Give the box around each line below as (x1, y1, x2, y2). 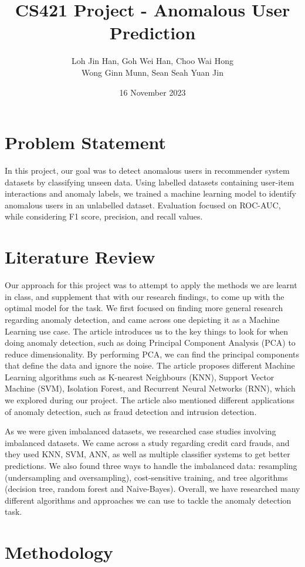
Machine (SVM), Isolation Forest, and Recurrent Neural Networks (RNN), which (5, 382, 296, 394)
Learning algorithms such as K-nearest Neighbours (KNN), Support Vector (5, 370, 274, 383)
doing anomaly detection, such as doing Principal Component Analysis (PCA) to (5, 336, 296, 349)
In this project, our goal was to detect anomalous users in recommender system (5, 164, 290, 177)
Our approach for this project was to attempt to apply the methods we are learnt (5, 279, 297, 291)
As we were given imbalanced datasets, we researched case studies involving (5, 425, 276, 437)
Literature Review (5, 245, 155, 269)
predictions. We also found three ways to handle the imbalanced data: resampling (5, 460, 297, 472)
